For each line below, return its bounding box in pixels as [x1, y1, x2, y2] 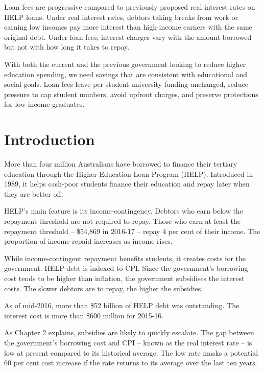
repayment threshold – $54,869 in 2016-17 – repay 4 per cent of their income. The [4, 225, 260, 236]
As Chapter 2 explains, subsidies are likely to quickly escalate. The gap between [4, 327, 254, 338]
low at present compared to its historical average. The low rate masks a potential [4, 347, 258, 358]
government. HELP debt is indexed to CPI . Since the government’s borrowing [4, 263, 248, 273]
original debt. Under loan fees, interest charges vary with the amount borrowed [4, 31, 252, 42]
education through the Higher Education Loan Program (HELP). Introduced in [4, 168, 253, 179]
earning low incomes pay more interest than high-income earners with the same [4, 21, 252, 32]
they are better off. [4, 188, 63, 199]
